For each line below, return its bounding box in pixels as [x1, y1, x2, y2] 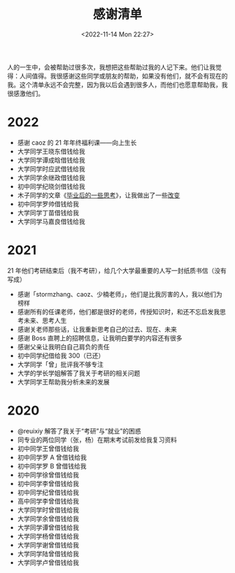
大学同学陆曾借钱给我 [17, 549, 79, 558]
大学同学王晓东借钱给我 [17, 147, 85, 155]
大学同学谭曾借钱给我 [17, 523, 79, 532]
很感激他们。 [7, 89, 44, 97]
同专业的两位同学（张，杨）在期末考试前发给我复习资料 [17, 436, 177, 444]
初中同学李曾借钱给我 [17, 479, 79, 487]
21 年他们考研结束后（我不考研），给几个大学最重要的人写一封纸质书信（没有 [7, 266, 227, 274]
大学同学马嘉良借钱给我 [17, 217, 85, 225]
